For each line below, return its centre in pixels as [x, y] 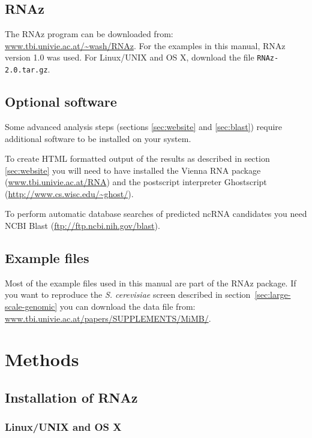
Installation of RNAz [71, 397]
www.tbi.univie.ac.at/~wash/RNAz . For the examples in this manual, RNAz [145, 45]
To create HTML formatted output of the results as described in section [137, 158]
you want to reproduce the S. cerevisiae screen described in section [128, 294]
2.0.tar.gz [26, 70]
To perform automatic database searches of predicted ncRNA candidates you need [156, 214]
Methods [42, 359]
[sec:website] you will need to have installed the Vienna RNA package [133, 170]
